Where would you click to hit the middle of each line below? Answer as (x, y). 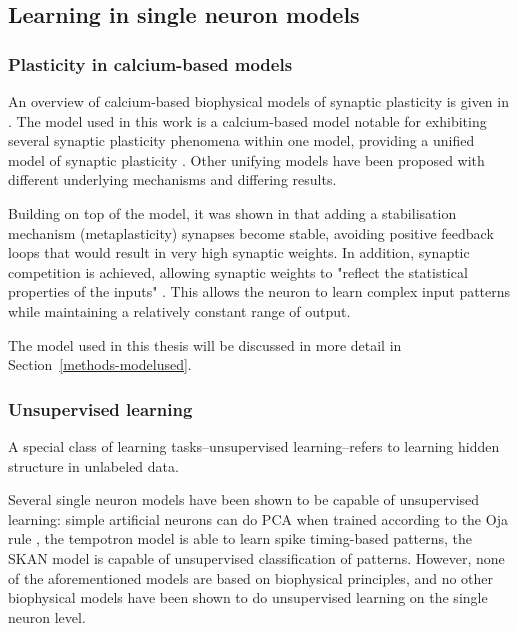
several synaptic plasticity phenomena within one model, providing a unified (241, 140)
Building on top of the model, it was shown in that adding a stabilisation (232, 212)
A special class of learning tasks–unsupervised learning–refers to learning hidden (254, 445)
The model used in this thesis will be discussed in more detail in (205, 344)
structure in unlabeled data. (93, 465)
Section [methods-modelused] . (100, 364)
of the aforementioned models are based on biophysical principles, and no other (251, 577)
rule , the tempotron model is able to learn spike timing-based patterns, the (240, 538)
